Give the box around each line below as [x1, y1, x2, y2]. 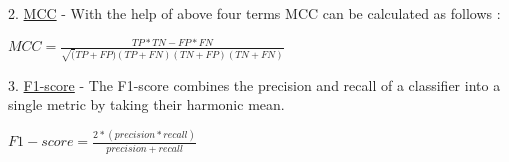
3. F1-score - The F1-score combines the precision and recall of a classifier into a [8, 74, 501, 95]
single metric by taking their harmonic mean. [8, 94, 285, 115]
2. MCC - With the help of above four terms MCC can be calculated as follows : [8, 3, 501, 23]
